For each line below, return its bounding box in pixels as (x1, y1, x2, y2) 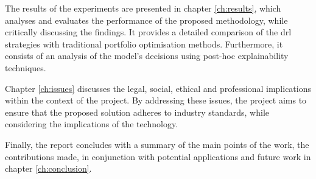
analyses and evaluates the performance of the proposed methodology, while (5, 13, 288, 26)
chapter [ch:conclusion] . (5, 162, 92, 175)
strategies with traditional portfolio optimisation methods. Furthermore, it (5, 37, 283, 50)
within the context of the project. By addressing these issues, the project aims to (5, 94, 307, 107)
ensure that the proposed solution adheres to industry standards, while (5, 105, 269, 118)
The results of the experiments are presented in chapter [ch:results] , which (5, 2, 281, 14)
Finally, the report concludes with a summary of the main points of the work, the (5, 138, 309, 150)
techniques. (5, 61, 46, 74)
